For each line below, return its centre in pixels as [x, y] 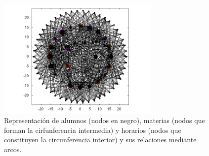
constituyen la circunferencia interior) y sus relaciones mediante [100, 140]
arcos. [13, 149]
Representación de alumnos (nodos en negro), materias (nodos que [104, 120]
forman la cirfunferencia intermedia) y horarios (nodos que [93, 130]
